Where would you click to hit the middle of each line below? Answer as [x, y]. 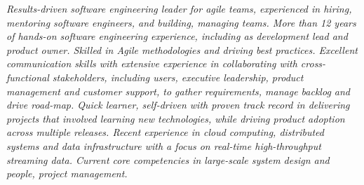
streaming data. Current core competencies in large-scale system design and [168, 159]
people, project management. [67, 173]
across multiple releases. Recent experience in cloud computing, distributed [165, 132]
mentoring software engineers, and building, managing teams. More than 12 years [181, 22]
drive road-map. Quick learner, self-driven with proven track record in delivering [178, 105]
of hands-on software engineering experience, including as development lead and [177, 36]
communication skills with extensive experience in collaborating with [152, 63]
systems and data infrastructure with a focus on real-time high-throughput [164, 145]
